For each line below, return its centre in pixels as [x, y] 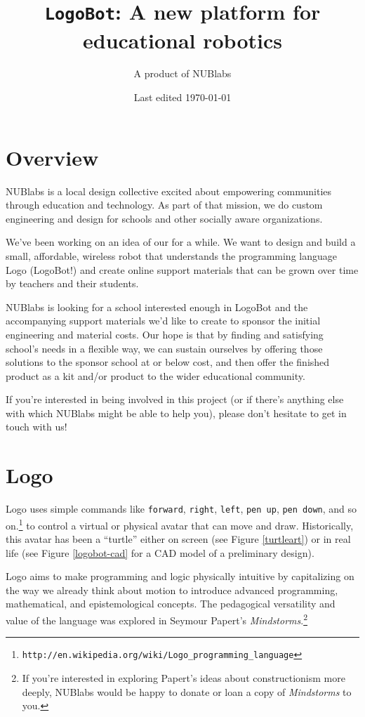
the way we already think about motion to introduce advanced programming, [172, 590]
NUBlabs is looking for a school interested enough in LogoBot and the [157, 307]
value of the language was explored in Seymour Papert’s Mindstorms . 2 [157, 619]
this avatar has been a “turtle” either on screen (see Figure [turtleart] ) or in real [178, 539]
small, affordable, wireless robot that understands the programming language [171, 255]
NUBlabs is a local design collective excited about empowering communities [169, 191]
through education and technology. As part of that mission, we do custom [164, 205]
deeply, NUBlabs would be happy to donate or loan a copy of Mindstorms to [187, 691]
